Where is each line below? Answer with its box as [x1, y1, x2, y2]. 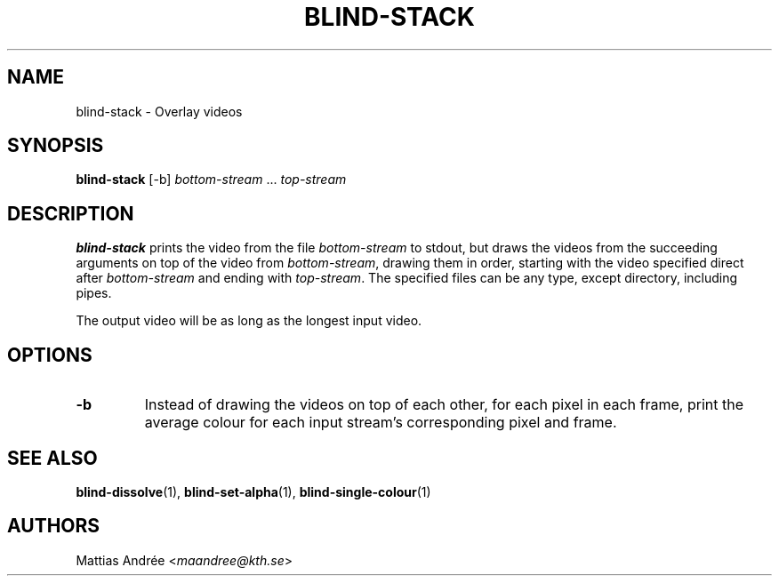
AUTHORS [7, 515, 100, 538]
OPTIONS [7, 343, 92, 366]
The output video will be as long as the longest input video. [76, 313, 422, 329]
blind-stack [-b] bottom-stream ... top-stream [76, 172, 347, 188]
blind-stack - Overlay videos [76, 103, 243, 119]
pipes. [76, 285, 112, 301]
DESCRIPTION [7, 202, 134, 225]
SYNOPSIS [7, 134, 104, 157]
